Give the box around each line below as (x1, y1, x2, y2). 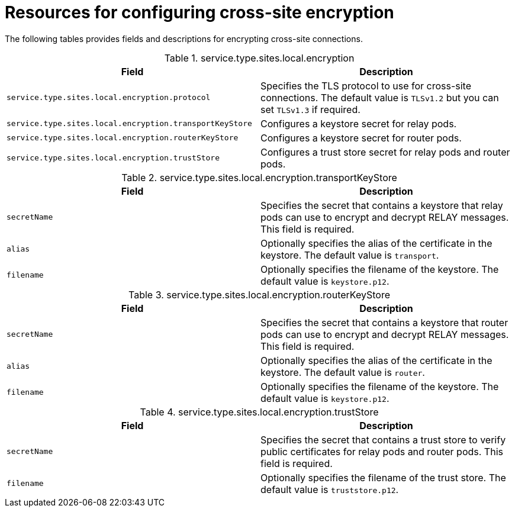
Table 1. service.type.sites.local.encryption (164, 51, 355, 64)
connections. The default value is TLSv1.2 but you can (260, 91, 499, 104)
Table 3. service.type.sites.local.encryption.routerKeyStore (128, 288, 390, 301)
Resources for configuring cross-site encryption (5, 2, 394, 22)
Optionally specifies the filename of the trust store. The (260, 471, 506, 484)
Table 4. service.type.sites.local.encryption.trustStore (140, 405, 379, 418)
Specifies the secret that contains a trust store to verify (260, 433, 506, 446)
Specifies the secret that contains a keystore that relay (260, 199, 503, 211)
